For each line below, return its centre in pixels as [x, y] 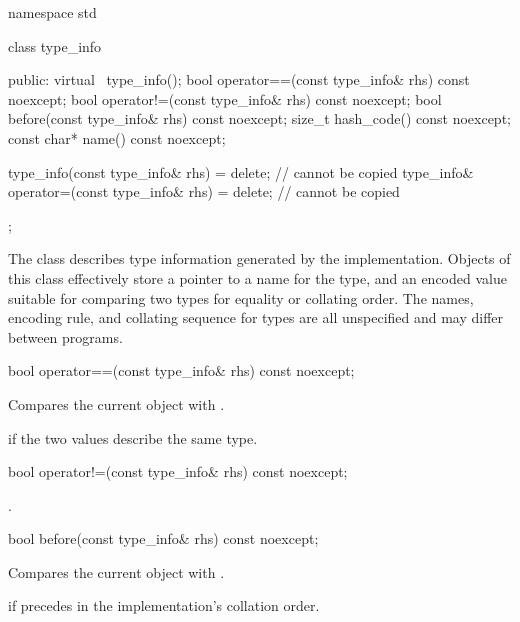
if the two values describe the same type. [133, 437]
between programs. [65, 336]
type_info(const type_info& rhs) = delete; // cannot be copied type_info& [241, 171]
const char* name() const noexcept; [117, 137]
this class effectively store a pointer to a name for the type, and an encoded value [257, 277]
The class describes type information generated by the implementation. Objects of [259, 258]
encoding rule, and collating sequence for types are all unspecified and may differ [256, 317]
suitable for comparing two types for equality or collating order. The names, [241, 297]
